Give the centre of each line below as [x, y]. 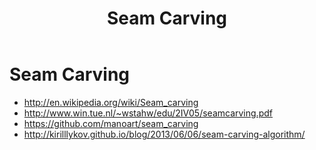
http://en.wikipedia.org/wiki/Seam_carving [111, 102]
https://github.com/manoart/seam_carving [111, 123]
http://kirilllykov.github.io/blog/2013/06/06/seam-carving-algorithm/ [164, 134]
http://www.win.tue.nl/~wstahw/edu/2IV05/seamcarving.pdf [148, 113]
